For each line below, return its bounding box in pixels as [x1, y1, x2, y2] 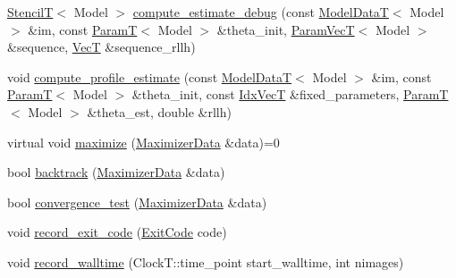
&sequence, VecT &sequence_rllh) [7, 38, 196, 56]
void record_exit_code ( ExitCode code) [7, 223, 227, 241]
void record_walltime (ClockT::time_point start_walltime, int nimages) [7, 252, 404, 271]
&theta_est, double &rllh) [87, 102, 232, 121]
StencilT [7, 3, 54, 21]
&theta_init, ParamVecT [216, 20, 355, 38]
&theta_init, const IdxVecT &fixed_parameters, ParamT [131, 85, 449, 104]
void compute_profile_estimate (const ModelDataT [7, 67, 292, 86]
